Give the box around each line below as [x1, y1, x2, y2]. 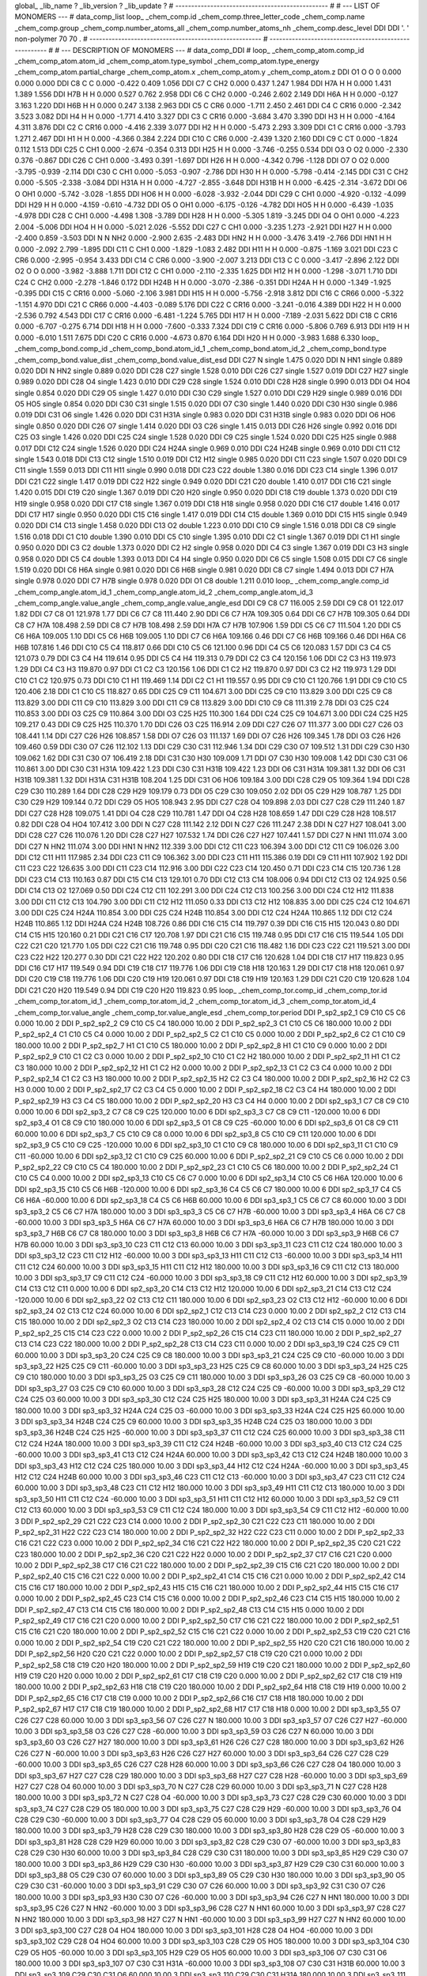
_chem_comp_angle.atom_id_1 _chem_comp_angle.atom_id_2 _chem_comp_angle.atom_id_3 [14, 587, 314, 597]
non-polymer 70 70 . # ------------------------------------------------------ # [14, 34, 268, 43]
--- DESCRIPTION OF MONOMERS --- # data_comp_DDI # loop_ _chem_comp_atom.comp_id [60, 45, 365, 55]
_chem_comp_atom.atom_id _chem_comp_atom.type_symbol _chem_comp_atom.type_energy [14, 56, 319, 66]
